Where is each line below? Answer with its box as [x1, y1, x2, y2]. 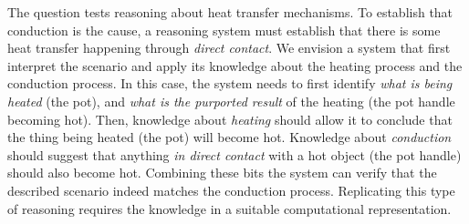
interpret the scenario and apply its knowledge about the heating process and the [7, 56, 463, 75]
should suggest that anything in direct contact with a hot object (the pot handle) [7, 145, 462, 164]
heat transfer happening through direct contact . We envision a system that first [7, 38, 451, 57]
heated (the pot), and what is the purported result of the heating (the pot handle [7, 91, 455, 110]
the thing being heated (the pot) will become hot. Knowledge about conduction [7, 127, 452, 147]
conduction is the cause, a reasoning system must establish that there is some [7, 20, 441, 39]
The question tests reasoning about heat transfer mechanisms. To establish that [7, 3, 453, 21]
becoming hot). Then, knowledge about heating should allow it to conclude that [7, 109, 453, 128]
